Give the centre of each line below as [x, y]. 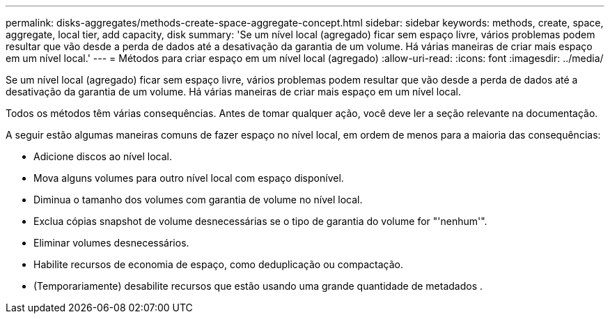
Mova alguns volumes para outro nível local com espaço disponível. [189, 178]
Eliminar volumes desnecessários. [111, 243]
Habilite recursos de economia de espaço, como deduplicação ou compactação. [218, 264]
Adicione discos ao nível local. [103, 156]
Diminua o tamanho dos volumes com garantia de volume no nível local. [198, 200]
